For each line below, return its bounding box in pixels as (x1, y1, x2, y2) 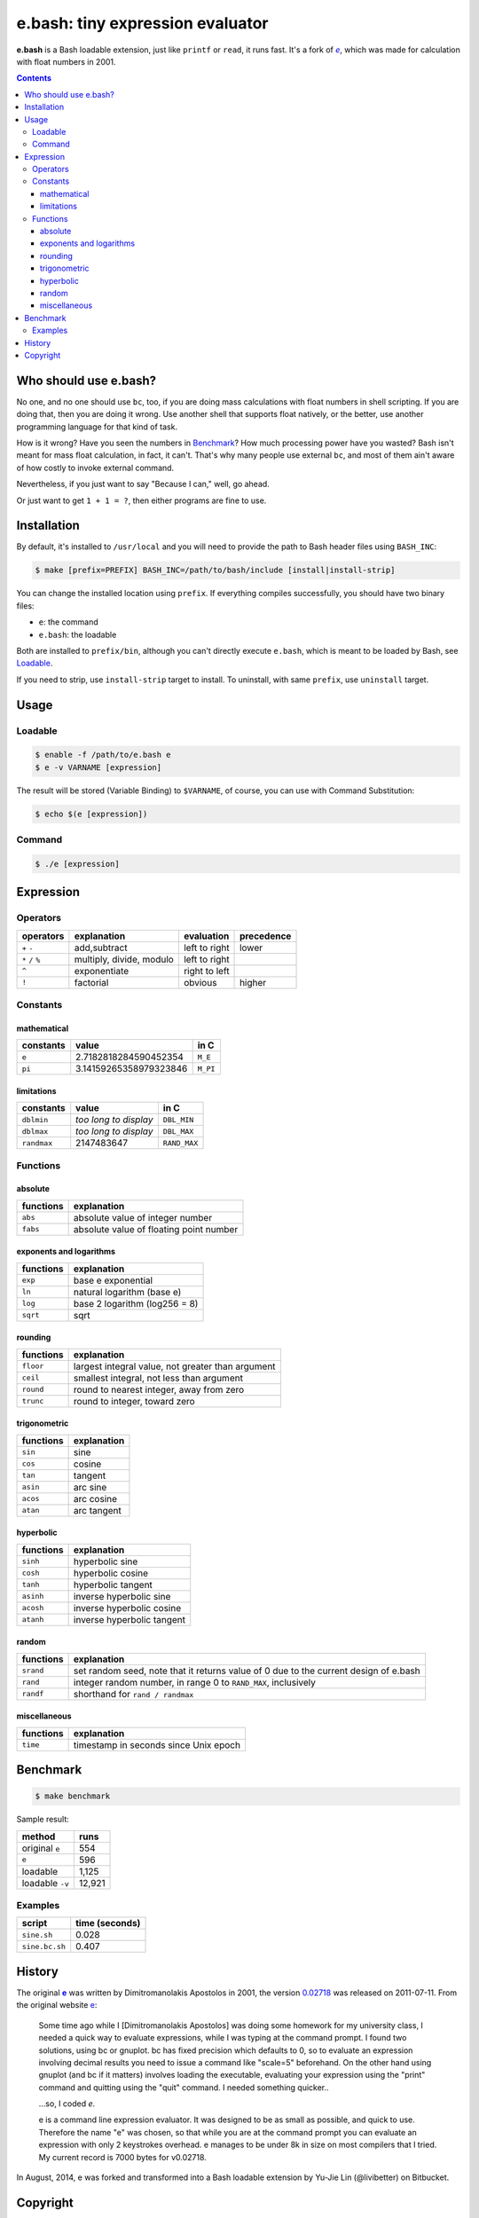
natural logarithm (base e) (73, 1286, 182, 1298)
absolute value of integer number (73, 1211, 213, 1223)
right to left (183, 964, 230, 977)
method (21, 1830, 56, 1843)
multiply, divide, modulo (74, 953, 175, 965)
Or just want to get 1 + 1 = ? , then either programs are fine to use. (16, 495, 267, 506)
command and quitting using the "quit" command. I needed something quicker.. (38, 2081, 329, 2093)
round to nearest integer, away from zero (73, 1383, 245, 1396)
